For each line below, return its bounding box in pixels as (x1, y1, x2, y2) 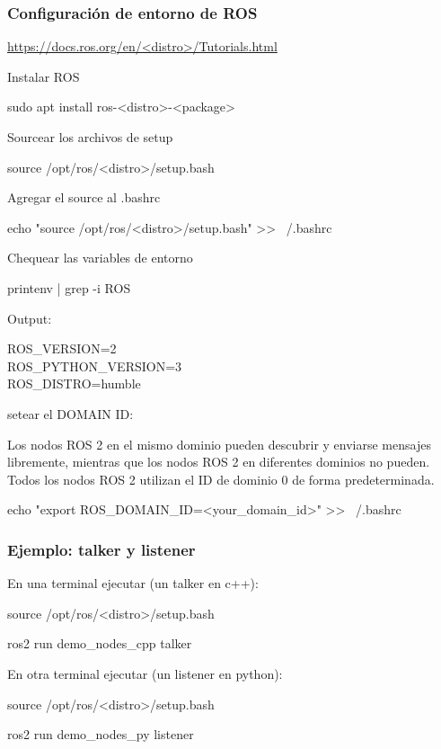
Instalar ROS (7, 67, 80, 85)
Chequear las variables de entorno (7, 248, 193, 267)
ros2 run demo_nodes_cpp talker (7, 634, 192, 653)
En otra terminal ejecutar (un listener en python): (7, 664, 283, 682)
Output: (7, 308, 52, 327)
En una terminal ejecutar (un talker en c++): (7, 574, 259, 593)
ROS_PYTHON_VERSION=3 (7, 356, 182, 375)
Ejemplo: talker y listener (7, 538, 196, 560)
